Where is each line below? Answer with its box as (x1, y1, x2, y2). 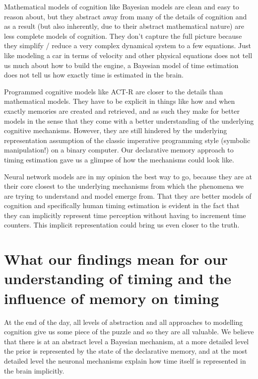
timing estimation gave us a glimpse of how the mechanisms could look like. (4, 154, 234, 164)
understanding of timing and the (4, 268, 231, 289)
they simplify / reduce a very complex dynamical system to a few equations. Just (4, 40, 252, 51)
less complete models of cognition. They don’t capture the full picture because (4, 30, 242, 41)
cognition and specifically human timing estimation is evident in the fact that (4, 200, 240, 211)
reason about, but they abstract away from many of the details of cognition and (4, 11, 247, 21)
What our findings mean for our (4, 249, 228, 269)
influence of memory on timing (4, 288, 219, 308)
